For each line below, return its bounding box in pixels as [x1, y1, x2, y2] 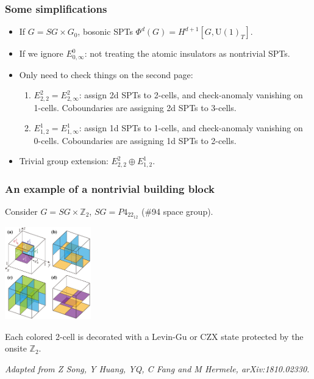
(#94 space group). [141, 205, 213, 218]
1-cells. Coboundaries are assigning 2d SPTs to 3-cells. [34, 101, 237, 114]
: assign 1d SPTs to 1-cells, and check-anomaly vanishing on [79, 121, 303, 134]
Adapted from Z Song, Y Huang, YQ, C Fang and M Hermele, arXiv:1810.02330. [5, 362, 310, 375]
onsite [5, 342, 27, 355]
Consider [5, 205, 38, 218]
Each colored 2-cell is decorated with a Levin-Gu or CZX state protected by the [5, 330, 304, 342]
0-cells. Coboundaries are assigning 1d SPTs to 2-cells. [34, 134, 237, 146]
